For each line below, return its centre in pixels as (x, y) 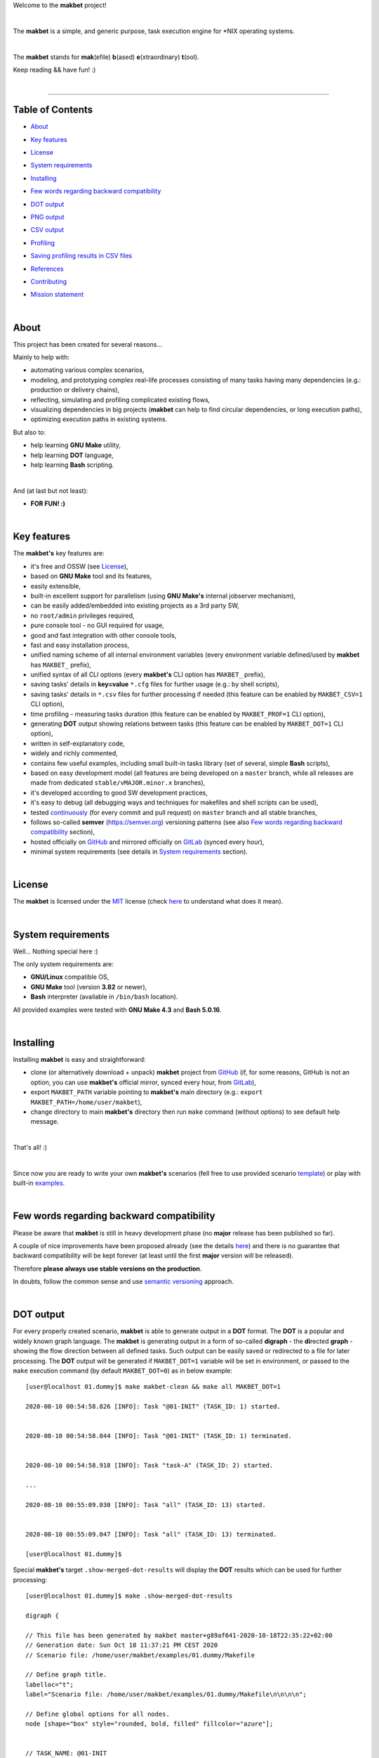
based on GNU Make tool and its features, (91, 576)
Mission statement (57, 295)
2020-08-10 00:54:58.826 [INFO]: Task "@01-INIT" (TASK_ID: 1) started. (153, 1407)
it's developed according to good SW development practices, (119, 793)
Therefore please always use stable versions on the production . (107, 1269)
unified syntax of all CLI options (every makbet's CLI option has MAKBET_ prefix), (148, 674)
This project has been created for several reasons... (88, 344)
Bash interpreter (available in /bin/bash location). (104, 997)
